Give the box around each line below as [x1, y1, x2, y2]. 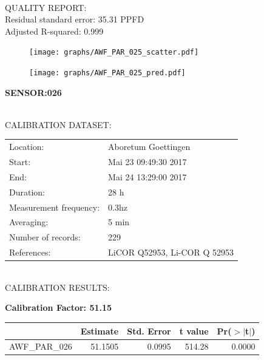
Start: [9, 155, 31, 168]
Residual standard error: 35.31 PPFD [5, 13, 144, 25]
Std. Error [127, 324, 171, 337]
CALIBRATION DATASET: [5, 118, 112, 131]
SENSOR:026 [5, 86, 62, 98]
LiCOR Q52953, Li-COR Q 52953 [108, 246, 234, 259]
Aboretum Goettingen [108, 140, 191, 153]
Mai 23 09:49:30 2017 [108, 155, 187, 168]
